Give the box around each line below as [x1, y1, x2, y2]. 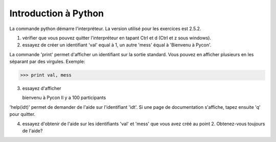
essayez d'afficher [22, 85, 61, 91]
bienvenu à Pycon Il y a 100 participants [22, 94, 106, 101]
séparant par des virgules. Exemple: [9, 59, 85, 65]
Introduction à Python [9, 8, 104, 19]
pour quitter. [9, 111, 36, 117]
